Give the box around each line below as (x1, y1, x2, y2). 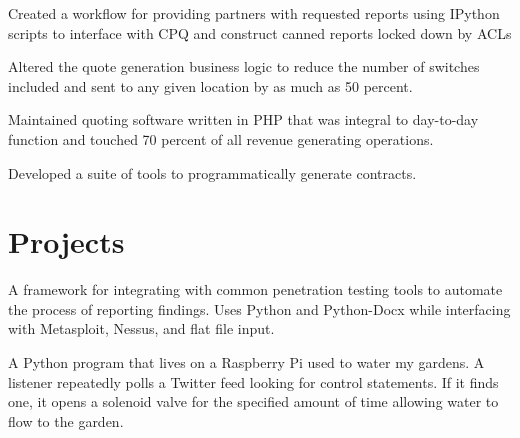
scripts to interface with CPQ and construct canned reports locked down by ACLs (8, 22, 512, 43)
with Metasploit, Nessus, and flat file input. (8, 318, 275, 339)
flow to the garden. (8, 410, 124, 431)
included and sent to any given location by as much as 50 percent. (8, 75, 413, 96)
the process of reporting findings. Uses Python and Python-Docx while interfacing (8, 298, 511, 319)
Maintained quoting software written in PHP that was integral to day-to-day (8, 109, 479, 130)
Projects (8, 221, 125, 262)
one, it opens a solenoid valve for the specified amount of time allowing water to (8, 391, 499, 412)
